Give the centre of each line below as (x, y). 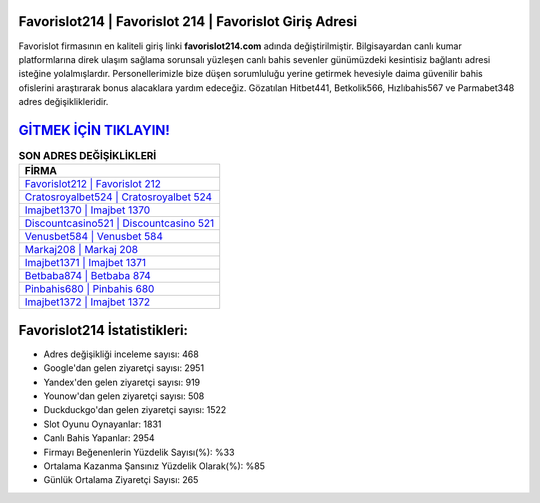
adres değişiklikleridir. (63, 102)
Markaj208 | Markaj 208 (81, 250)
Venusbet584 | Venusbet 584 (94, 237)
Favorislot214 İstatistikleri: (103, 330)
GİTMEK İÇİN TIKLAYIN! (94, 130)
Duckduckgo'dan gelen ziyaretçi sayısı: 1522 (135, 410)
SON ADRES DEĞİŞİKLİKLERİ (87, 156)
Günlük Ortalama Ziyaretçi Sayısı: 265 (121, 480)
